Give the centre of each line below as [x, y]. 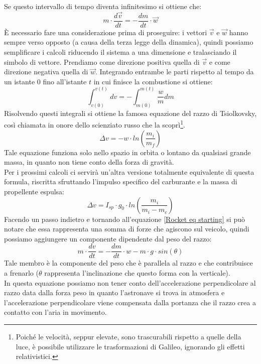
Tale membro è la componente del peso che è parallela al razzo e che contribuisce [128, 263]
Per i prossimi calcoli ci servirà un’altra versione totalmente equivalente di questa [129, 171]
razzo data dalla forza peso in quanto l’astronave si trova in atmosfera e [114, 292]
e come [220, 62]
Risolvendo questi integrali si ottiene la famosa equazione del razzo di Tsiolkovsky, [130, 113]
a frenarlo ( [21, 272]
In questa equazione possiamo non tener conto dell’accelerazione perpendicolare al [130, 282]
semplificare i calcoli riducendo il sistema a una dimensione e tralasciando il [120, 52]
